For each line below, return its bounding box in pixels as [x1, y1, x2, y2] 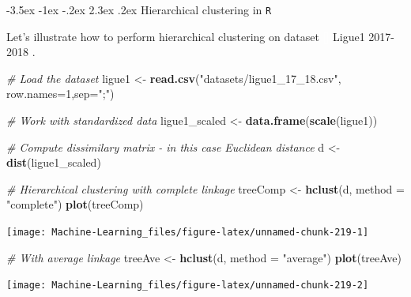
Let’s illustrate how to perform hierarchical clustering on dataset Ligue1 [6, 28, 365, 44]
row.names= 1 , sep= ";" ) [6, 85, 115, 102]
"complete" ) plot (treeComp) [6, 196, 144, 212]
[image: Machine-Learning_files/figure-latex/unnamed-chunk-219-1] [6, 227, 369, 238]
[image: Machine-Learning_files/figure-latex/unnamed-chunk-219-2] [6, 280, 369, 291]
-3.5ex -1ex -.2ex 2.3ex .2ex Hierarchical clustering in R [6, 2, 272, 17]
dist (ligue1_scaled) [6, 154, 101, 171]
